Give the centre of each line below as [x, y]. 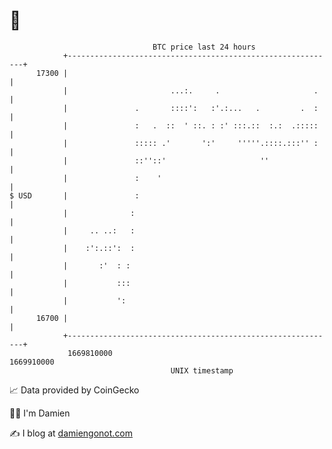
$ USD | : [74, 195]
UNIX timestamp [202, 370]
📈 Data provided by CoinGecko [74, 390]
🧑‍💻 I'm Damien [40, 413]
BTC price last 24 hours [204, 47]
